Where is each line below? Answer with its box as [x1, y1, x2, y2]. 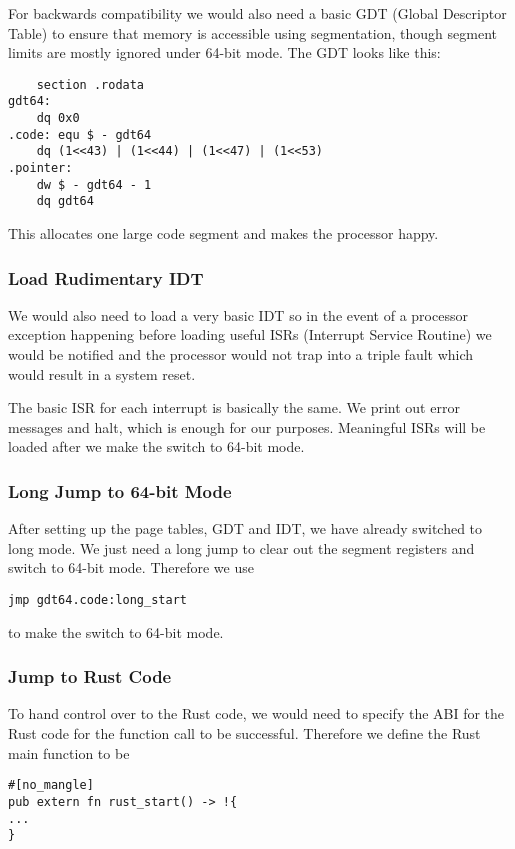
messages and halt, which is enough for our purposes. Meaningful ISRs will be [8, 416, 486, 437]
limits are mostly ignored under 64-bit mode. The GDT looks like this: [8, 42, 441, 63]
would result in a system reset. [8, 363, 196, 384]
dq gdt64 [36, 194, 94, 209]
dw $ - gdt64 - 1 [36, 177, 152, 192]
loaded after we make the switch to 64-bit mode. [8, 436, 305, 457]
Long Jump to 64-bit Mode [8, 478, 232, 503]
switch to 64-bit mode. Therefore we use [8, 557, 254, 578]
